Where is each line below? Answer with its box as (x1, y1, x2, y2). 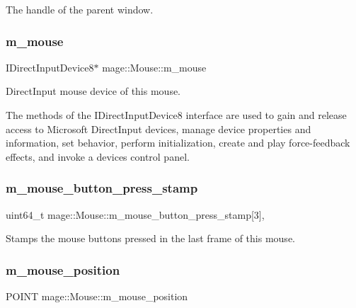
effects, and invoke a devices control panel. (6, 149, 190, 164)
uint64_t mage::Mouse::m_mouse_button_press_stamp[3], (6, 207, 265, 222)
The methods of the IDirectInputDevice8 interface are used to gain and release (6, 108, 347, 122)
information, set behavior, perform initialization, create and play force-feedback (6, 135, 350, 150)
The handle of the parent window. (6, 2, 154, 16)
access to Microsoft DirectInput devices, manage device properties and (6, 121, 311, 136)
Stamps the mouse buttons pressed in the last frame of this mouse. (6, 231, 295, 246)
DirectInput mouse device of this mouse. (6, 84, 181, 98)
